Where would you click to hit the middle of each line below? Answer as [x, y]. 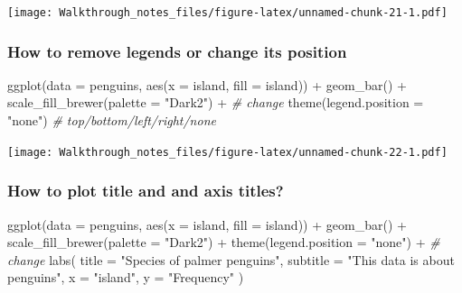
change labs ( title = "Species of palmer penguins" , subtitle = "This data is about [231, 259]
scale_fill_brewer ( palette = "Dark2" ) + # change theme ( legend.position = [216, 102]
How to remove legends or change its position [177, 51]
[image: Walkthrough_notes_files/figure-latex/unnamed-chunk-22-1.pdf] [227, 152]
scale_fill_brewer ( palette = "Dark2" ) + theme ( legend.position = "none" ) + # [224, 242]
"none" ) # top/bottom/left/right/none [112, 120]
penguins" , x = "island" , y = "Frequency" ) [126, 277]
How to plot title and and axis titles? [146, 191]
